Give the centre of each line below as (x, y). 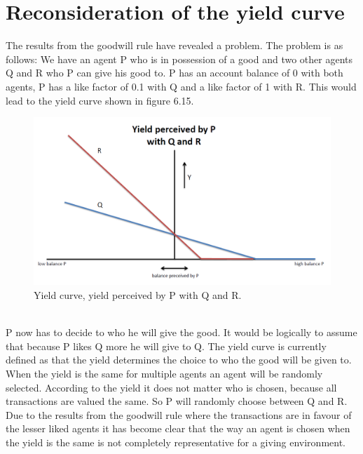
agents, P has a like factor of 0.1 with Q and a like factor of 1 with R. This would (181, 86)
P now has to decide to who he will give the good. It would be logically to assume (181, 332)
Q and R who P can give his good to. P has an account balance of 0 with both (174, 73)
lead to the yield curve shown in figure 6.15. (100, 100)
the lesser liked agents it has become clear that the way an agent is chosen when (178, 428)
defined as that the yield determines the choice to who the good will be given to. (179, 360)
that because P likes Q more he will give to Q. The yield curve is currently (166, 346)
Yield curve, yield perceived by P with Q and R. (138, 295)
